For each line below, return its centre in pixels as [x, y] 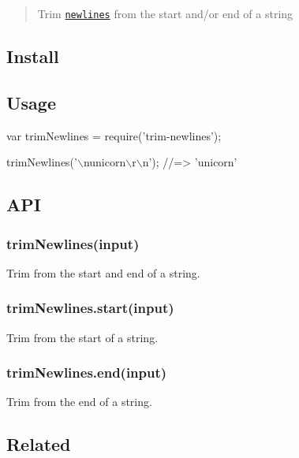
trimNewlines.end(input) [87, 372]
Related [39, 444]
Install [33, 56]
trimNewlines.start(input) [90, 308]
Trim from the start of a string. [82, 337]
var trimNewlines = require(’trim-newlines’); [114, 135]
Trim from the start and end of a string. [103, 272]
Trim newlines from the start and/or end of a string [165, 13]
